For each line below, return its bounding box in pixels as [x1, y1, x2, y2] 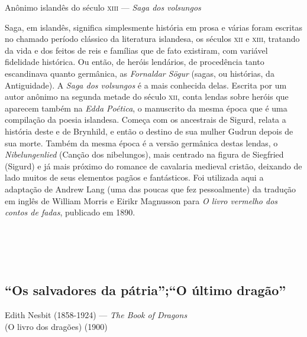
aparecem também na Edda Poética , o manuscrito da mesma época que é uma [5, 102, 287, 114]
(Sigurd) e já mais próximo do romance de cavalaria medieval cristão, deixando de [5, 159, 302, 172]
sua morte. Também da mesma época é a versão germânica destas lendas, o [5, 136, 278, 149]
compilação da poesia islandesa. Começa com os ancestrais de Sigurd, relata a [5, 113, 286, 126]
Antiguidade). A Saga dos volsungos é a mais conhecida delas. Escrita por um [5, 78, 287, 91]
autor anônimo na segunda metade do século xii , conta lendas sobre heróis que [5, 90, 289, 103]
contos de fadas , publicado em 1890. [5, 206, 135, 218]
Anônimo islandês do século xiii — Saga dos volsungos [5, 1, 201, 13]
